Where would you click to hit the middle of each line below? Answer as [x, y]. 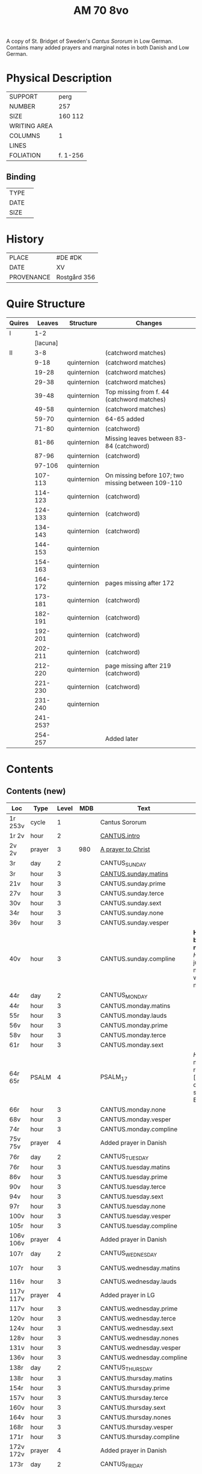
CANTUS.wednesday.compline [144, 1357]
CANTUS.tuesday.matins [135, 1167]
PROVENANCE [30, 277]
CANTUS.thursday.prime [135, 1388]
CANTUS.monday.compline [139, 1129]
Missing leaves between [139, 438]
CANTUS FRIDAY [121, 1464]
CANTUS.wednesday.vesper [140, 1348]
